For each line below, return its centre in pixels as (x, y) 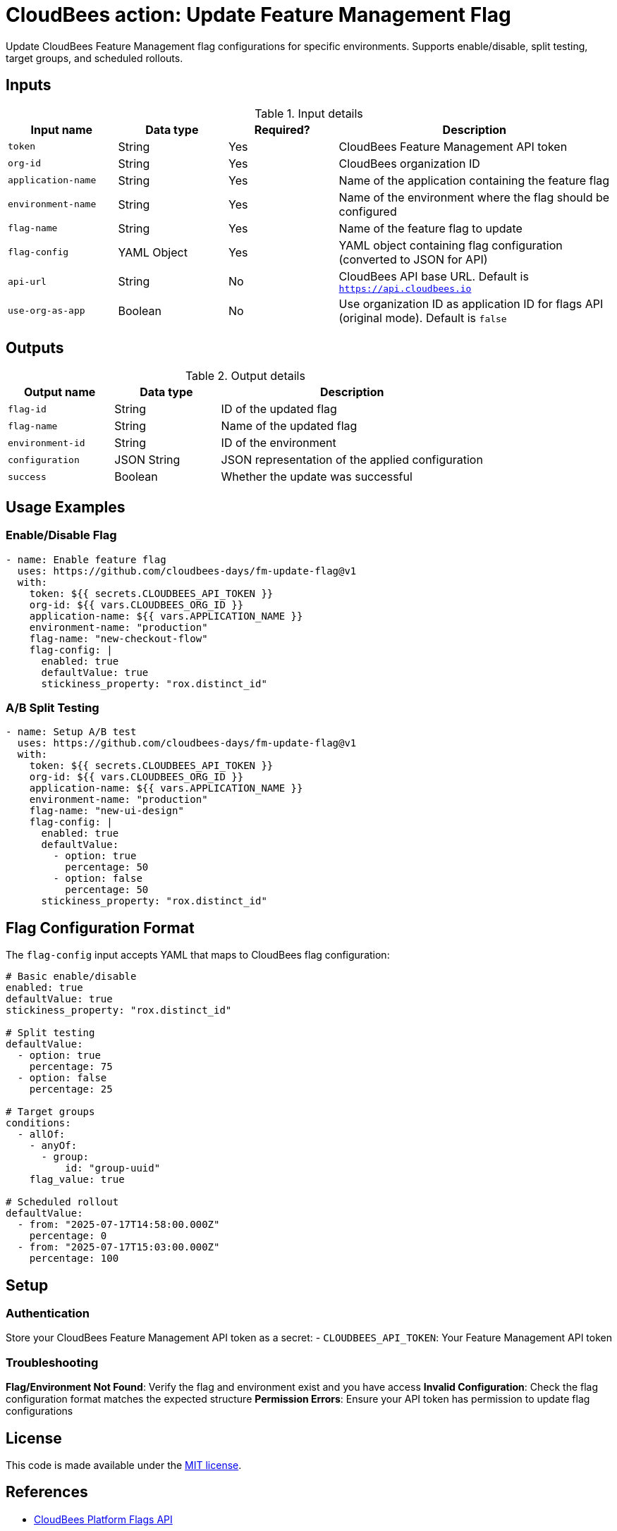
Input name (62, 129)
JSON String (147, 460)
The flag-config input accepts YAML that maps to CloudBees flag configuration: (198, 955)
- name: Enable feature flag (86, 559)
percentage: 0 (68, 1236)
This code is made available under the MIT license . (124, 1465)
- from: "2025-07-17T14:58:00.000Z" (118, 1225)
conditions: (38, 1123)
